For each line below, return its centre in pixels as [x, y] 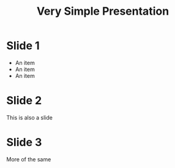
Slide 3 [24, 143]
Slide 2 [24, 101]
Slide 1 [23, 46]
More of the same [29, 159]
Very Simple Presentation [103, 11]
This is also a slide [30, 117]
